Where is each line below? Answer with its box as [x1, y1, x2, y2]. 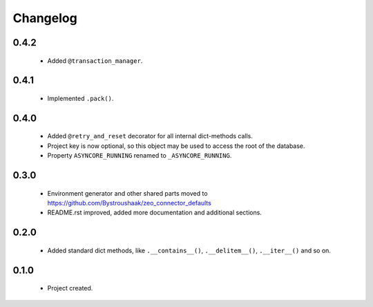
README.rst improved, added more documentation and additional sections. [47, 208, 262, 217]
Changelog [12, 10, 77, 26]
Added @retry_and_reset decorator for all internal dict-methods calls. [47, 132, 254, 140]
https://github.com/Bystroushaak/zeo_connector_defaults [47, 198, 212, 207]
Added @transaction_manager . [47, 56, 143, 65]
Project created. [47, 284, 93, 292]
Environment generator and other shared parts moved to [47, 189, 208, 197]
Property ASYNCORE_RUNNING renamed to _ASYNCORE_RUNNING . [47, 151, 232, 160]
